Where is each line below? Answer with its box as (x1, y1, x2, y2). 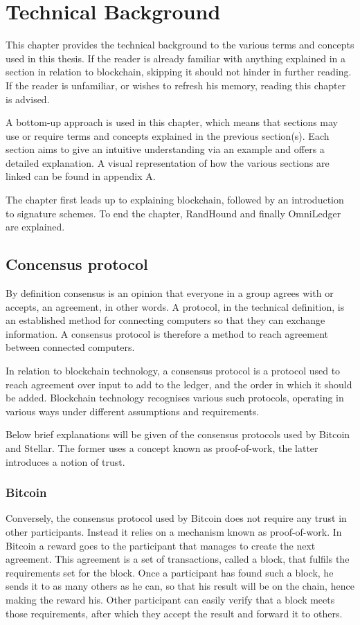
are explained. (6, 219, 65, 234)
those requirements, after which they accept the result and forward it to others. (6, 606, 343, 620)
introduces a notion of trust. (6, 454, 125, 469)
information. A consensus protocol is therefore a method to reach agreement (6, 326, 329, 341)
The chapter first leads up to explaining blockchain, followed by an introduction (6, 192, 344, 207)
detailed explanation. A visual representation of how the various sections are (6, 155, 330, 170)
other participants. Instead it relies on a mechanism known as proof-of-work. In (6, 524, 342, 538)
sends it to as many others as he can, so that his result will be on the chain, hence (6, 579, 354, 593)
